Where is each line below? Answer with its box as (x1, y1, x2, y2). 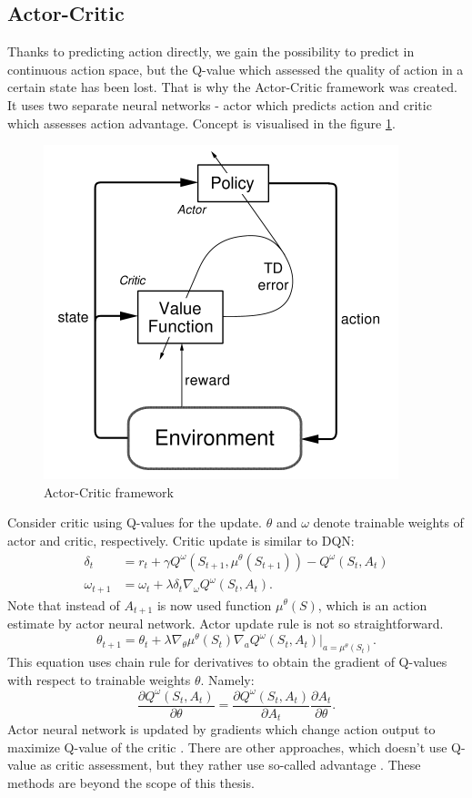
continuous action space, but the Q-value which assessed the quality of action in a (7, 59, 464, 78)
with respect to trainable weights (7, 670, 191, 689)
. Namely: (200, 670, 255, 689)
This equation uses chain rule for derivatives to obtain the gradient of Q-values (7, 651, 447, 670)
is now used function (156, 595, 272, 614)
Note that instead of (7, 595, 120, 614)
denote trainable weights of (313, 513, 464, 532)
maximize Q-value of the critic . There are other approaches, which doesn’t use (7, 737, 447, 756)
